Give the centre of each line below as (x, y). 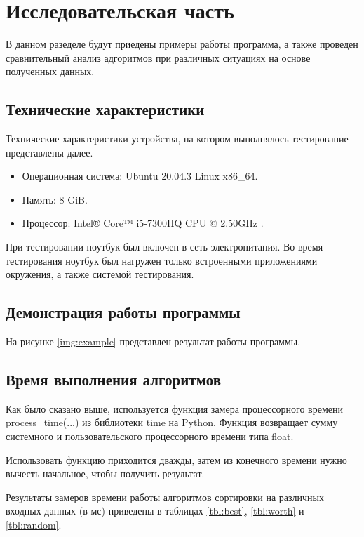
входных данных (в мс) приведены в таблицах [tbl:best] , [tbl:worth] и (155, 511)
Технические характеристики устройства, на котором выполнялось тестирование (177, 139)
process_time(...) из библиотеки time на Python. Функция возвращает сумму (172, 422)
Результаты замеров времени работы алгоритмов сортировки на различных (165, 497)
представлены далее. (49, 152)
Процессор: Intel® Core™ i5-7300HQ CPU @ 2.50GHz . (143, 223)
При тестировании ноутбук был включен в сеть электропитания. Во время (164, 247)
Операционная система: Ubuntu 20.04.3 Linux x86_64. (140, 176)
